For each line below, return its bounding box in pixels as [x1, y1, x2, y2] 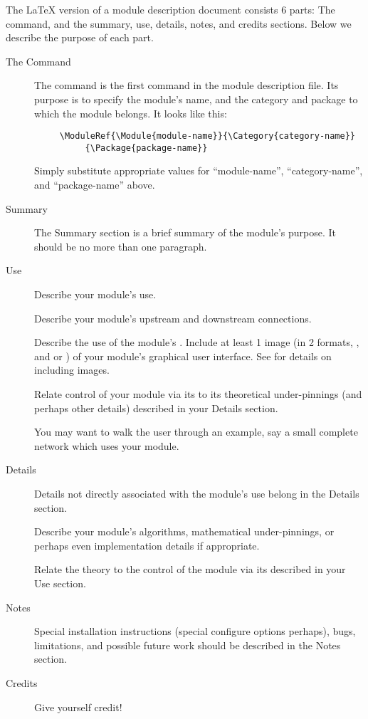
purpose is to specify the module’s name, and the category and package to [34, 91, 358, 106]
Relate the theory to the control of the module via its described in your [34, 562, 346, 577]
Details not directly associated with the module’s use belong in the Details [34, 486, 359, 500]
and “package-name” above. [34, 177, 155, 192]
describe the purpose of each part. [6, 30, 154, 45]
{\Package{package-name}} [85, 142, 208, 153]
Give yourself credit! [34, 699, 122, 714]
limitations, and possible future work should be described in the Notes [34, 637, 341, 652]
